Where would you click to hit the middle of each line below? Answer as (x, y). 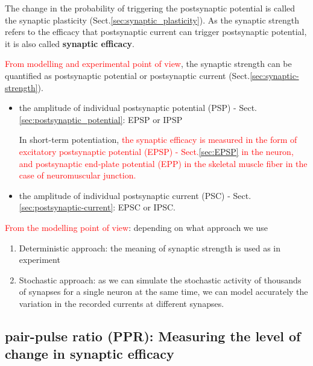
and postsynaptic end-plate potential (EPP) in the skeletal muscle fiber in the (163, 163)
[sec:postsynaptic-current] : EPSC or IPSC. (97, 207)
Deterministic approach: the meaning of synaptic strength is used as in (150, 248)
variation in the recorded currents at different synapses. (122, 303)
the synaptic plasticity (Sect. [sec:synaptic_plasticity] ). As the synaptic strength (152, 20)
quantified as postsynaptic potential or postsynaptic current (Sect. (128, 75)
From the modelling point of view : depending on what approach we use (136, 227)
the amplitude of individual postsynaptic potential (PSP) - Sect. (138, 108)
